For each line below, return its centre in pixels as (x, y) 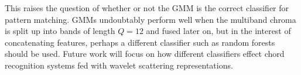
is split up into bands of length (60, 31)
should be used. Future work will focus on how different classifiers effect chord (145, 54)
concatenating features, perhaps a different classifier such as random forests (140, 42)
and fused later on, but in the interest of (218, 31)
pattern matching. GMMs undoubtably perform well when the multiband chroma (150, 19)
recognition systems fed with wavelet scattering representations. (119, 65)
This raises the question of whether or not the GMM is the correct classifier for (147, 8)
